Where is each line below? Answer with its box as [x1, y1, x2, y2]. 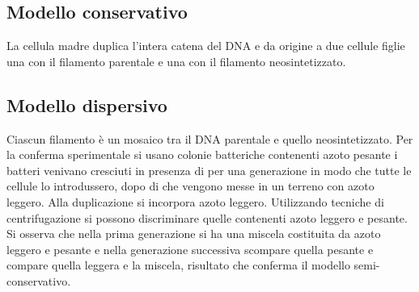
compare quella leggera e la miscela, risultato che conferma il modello [6, 257, 350, 273]
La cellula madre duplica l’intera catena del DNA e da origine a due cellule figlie [6, 37, 405, 54]
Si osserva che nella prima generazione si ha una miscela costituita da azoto [6, 225, 381, 242]
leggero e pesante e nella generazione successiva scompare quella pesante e [6, 240, 374, 257]
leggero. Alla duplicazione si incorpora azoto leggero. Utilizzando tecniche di [6, 193, 384, 210]
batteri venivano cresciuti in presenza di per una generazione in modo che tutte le [6, 161, 412, 178]
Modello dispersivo [6, 92, 167, 117]
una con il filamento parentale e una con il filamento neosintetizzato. [6, 52, 346, 69]
